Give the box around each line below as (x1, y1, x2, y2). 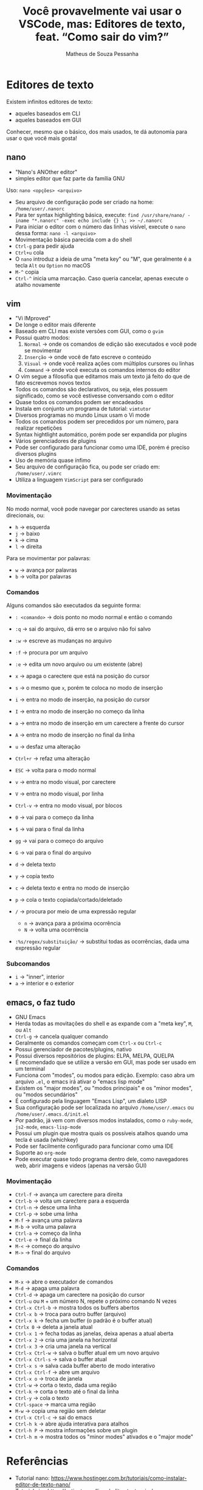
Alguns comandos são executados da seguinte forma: (6, 602, 142, 609)
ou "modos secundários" (15, 1091, 78, 1098)
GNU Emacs (15, 1014, 46, 1021)
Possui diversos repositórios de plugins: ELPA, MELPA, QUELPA (15, 1052, 174, 1060)
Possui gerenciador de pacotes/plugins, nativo (15, 1046, 132, 1053)
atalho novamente (15, 281, 61, 288)
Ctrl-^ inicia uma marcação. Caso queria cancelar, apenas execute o (15, 275, 188, 282)
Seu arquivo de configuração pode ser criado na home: (15, 198, 154, 205)
